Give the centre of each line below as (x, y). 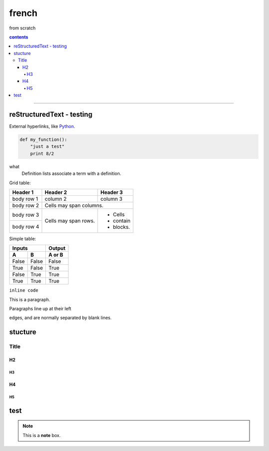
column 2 (56, 199)
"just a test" (47, 147)
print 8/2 (42, 153)
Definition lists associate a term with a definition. (71, 174)
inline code (24, 290)
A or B (56, 255)
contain (122, 221)
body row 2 (26, 205)
